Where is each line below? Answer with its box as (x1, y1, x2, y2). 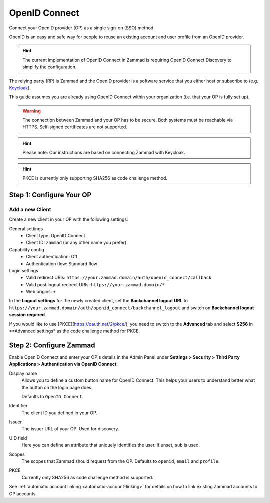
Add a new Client (9, 206, 52, 213)
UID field (9, 435, 27, 441)
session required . (9, 312, 46, 318)
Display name (9, 370, 37, 376)
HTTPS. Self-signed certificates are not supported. (22, 124, 127, 130)
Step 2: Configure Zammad (9, 341, 95, 349)
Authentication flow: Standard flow (26, 260, 97, 267)
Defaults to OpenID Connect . (21, 393, 84, 399)
